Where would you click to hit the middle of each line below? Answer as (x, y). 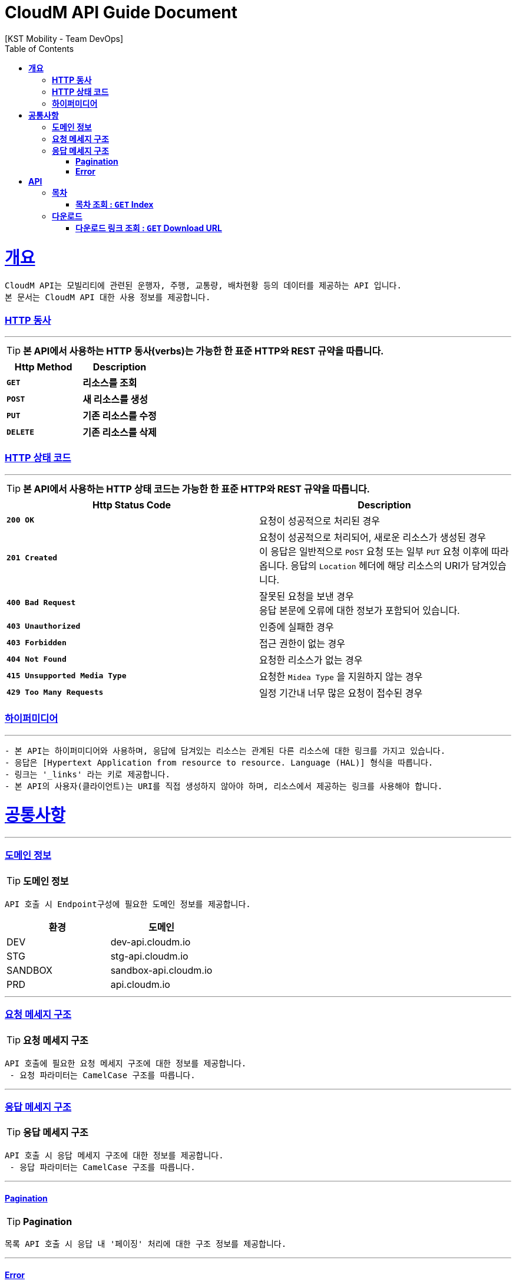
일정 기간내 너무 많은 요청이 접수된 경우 (341, 693)
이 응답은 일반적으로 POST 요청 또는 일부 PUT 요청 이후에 (374, 551)
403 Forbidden (37, 643)
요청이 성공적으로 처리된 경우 (320, 521)
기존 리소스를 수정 (120, 416)
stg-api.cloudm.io (149, 956)
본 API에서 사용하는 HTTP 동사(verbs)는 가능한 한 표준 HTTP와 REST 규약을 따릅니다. (204, 351)
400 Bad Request (41, 603)
